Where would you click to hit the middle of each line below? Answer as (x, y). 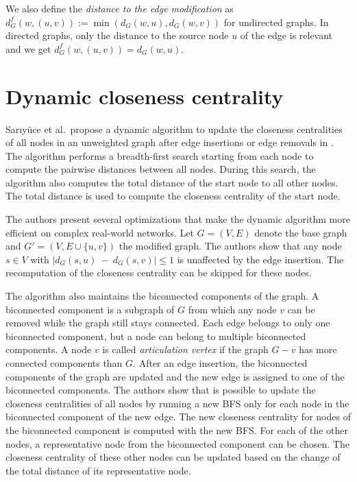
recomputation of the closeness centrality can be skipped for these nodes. (159, 273)
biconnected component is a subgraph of (90, 309)
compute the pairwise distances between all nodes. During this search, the (161, 169)
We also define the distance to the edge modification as (120, 8)
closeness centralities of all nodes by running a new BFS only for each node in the (177, 403)
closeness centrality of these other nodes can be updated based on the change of (173, 457)
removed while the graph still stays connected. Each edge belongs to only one (168, 323)
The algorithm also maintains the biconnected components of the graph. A (162, 296)
